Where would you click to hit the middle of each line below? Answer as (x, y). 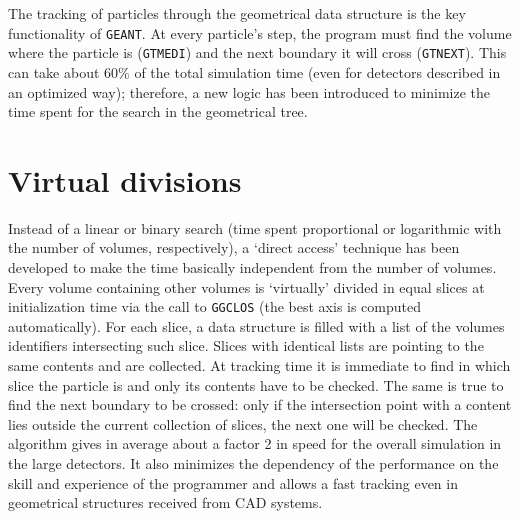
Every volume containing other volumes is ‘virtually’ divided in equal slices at (246, 286)
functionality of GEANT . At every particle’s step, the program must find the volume (260, 32)
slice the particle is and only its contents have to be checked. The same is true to (256, 384)
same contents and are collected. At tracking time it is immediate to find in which (259, 365)
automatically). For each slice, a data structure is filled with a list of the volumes (256, 325)
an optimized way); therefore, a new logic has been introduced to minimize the (249, 91)
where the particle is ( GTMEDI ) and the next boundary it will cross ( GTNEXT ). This (257, 52)
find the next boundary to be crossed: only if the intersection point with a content (260, 404)
